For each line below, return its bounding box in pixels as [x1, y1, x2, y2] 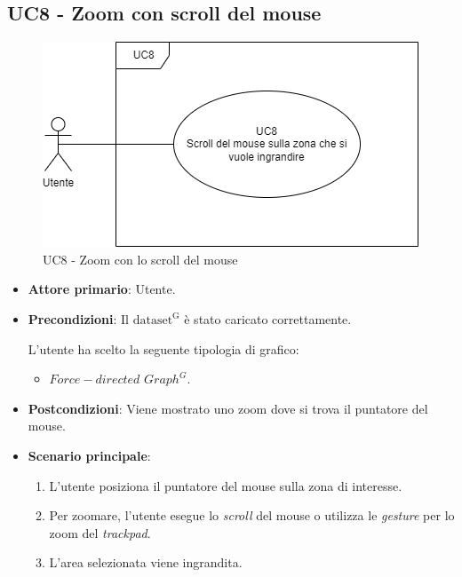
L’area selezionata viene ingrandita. [49, 553, 243, 572]
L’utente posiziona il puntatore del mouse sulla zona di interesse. [49, 476, 402, 494]
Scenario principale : [28, 446, 151, 464]
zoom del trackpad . [49, 523, 151, 541]
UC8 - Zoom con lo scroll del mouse [43, 249, 238, 268]
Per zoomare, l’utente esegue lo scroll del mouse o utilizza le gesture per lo [49, 506, 455, 525]
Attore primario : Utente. [28, 280, 176, 298]
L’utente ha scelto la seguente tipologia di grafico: [28, 339, 299, 358]
